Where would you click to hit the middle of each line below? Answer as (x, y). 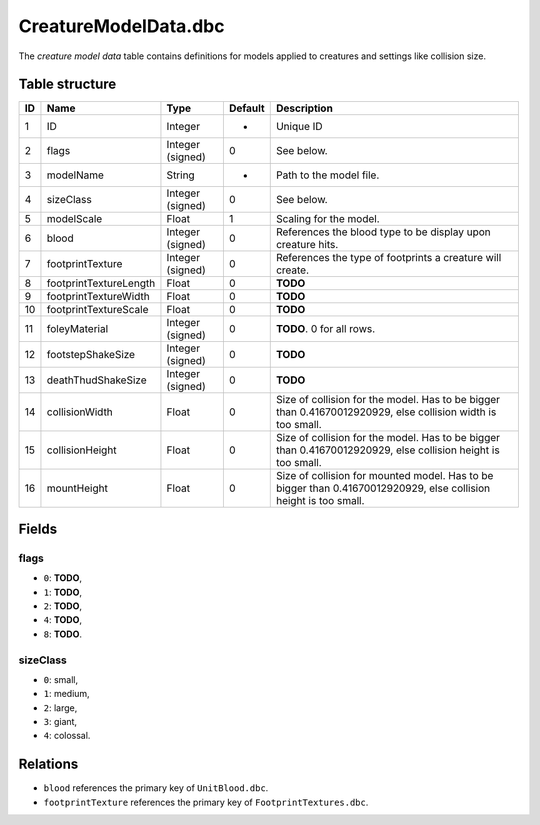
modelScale (74, 219)
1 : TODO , (63, 592)
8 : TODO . (63, 634)
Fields (38, 528)
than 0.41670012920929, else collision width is (386, 412)
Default (246, 108)
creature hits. (307, 245)
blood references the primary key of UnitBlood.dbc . (156, 788)
